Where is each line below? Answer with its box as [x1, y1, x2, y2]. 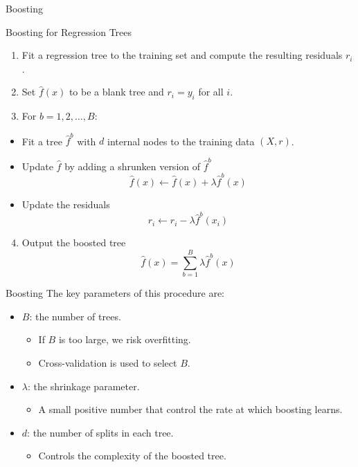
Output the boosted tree [21, 235, 126, 250]
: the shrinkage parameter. [27, 378, 140, 393]
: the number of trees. [29, 309, 121, 323]
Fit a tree [21, 134, 62, 148]
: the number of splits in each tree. [27, 425, 174, 439]
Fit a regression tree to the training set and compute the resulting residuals [21, 48, 343, 62]
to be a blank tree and [69, 84, 164, 99]
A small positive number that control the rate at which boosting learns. [38, 402, 343, 416]
